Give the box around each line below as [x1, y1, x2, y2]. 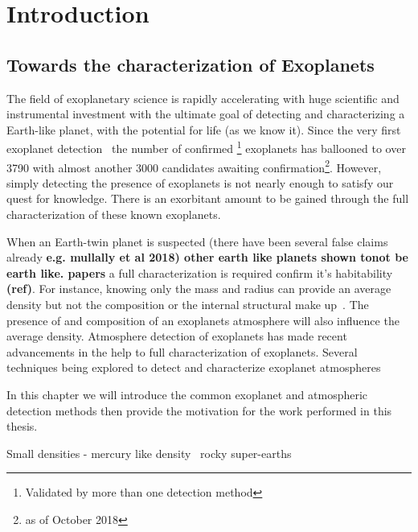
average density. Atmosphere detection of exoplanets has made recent [6, 328, 347, 344]
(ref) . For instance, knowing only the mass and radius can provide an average [6, 280, 391, 297]
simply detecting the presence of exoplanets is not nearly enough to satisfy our [6, 174, 394, 191]
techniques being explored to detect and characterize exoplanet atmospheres [6, 359, 381, 376]
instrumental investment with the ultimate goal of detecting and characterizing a [6, 105, 405, 122]
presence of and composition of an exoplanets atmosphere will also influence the [6, 311, 400, 328]
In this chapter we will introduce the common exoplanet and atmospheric [6, 386, 368, 402]
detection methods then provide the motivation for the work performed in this [6, 402, 392, 419]
